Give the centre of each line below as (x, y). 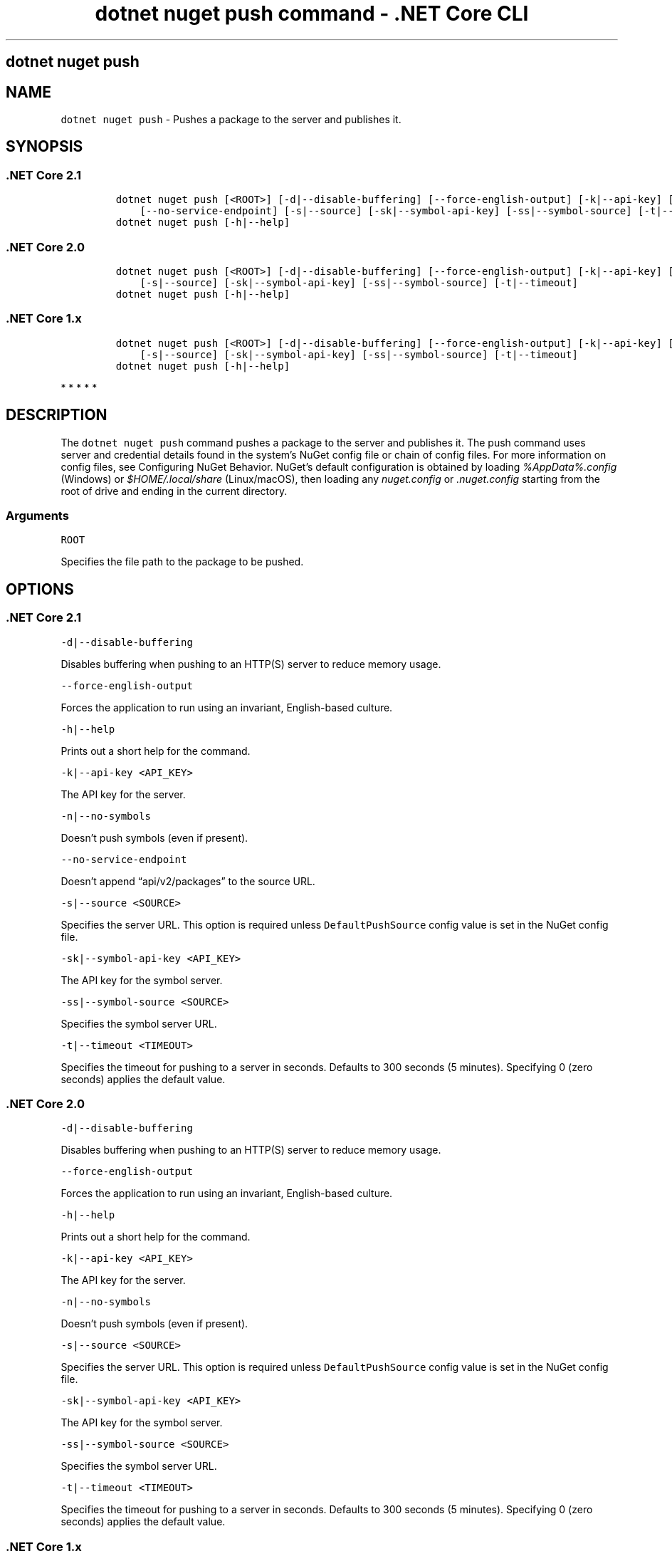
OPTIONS (40, 589)
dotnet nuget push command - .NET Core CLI (312, 14)
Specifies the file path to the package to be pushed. (182, 562)
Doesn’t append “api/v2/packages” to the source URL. (188, 881)
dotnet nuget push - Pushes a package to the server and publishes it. (231, 120)
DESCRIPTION (57, 415)
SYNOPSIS (44, 147)
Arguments (37, 515)
